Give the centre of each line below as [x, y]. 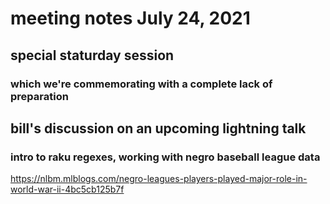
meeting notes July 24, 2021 [130, 18]
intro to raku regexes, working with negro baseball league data [165, 157]
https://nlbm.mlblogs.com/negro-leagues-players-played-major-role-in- [159, 179]
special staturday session [92, 55]
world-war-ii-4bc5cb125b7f [67, 189]
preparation [39, 96]
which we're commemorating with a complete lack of [141, 84]
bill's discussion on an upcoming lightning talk [158, 128]
